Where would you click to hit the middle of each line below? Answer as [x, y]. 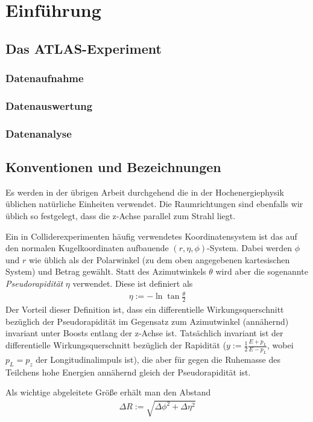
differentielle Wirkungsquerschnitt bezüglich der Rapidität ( [116, 345]
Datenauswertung [49, 105]
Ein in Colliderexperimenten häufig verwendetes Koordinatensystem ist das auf [151, 236]
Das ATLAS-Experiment [84, 48]
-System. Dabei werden [250, 248]
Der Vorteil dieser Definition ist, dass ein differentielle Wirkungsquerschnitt [145, 309]
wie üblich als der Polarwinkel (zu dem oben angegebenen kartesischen [160, 259]
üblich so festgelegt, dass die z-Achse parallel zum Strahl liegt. [121, 216]
